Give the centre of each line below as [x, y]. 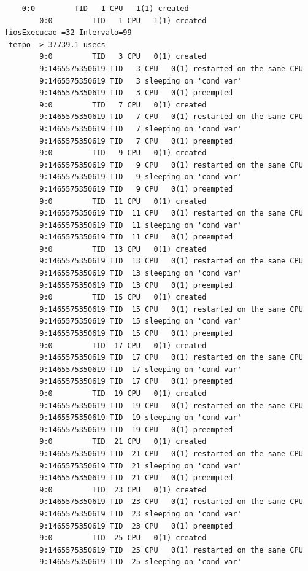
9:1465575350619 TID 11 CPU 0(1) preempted [136, 237]
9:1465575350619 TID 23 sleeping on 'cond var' [141, 514]
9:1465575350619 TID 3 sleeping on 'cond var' [141, 81]
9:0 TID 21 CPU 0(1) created [123, 442]
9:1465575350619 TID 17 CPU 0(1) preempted [136, 382]
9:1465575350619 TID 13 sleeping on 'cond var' [141, 274]
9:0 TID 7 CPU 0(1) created [123, 105]
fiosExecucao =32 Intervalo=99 [68, 33]
